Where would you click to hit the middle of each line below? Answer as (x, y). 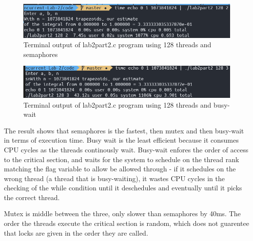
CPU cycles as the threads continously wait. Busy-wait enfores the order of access (126, 149)
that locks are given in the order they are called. (76, 232)
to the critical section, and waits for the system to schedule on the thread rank (122, 159)
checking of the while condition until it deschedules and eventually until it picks (123, 188)
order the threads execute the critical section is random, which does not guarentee (126, 223)
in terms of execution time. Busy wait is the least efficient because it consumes (121, 140)
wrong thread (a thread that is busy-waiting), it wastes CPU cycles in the (114, 178)
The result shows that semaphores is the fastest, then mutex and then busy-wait (124, 130)
